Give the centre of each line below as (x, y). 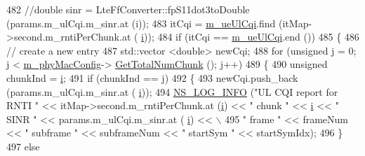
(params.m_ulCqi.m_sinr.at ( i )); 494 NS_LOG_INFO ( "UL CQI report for (172, 91)
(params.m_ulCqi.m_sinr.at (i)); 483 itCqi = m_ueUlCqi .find (141, 23)
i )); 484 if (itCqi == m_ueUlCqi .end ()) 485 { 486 (250, 37)
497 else (23, 146)
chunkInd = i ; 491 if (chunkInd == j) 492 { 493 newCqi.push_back (152, 77)
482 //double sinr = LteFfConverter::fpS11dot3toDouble (128, 9)
